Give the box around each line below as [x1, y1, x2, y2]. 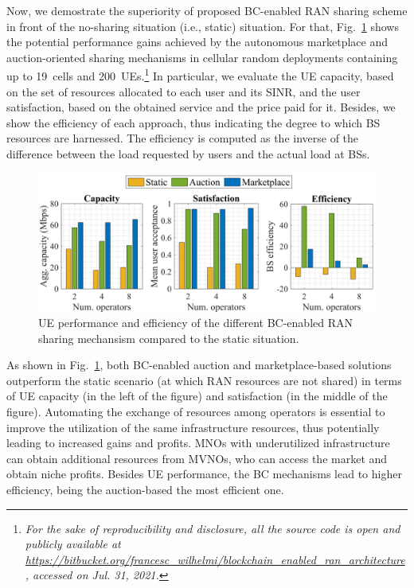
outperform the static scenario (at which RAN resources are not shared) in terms [6, 372, 402, 388]
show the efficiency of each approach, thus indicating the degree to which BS [6, 114, 381, 130]
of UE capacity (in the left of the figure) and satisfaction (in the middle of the [6, 387, 388, 404]
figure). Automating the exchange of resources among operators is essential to [6, 403, 385, 420]
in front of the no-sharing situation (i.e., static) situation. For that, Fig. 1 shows [6, 18, 399, 34]
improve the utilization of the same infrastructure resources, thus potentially [6, 419, 380, 435]
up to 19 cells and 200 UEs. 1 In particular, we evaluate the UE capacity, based [6, 65, 394, 84]
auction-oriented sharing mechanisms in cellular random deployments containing [6, 49, 398, 65]
